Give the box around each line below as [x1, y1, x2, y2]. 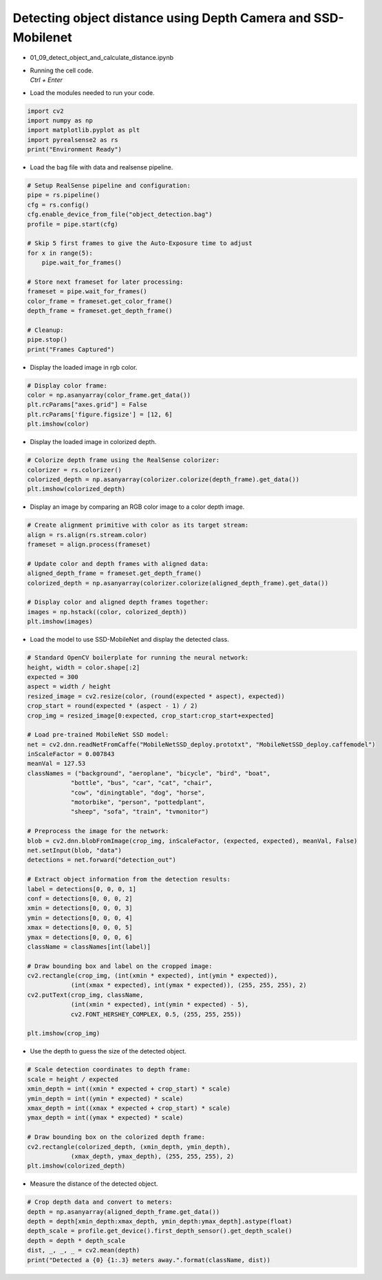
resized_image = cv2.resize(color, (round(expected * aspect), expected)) [27, 692, 286, 700]
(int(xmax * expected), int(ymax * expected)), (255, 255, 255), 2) [70, 981, 307, 989]
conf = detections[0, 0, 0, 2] [27, 894, 134, 902]
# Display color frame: [27, 381, 108, 389]
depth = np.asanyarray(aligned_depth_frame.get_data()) [27, 1208, 220, 1215]
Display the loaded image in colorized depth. [30, 438, 157, 446]
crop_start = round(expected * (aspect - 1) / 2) [27, 702, 198, 710]
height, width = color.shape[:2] [27, 663, 140, 671]
